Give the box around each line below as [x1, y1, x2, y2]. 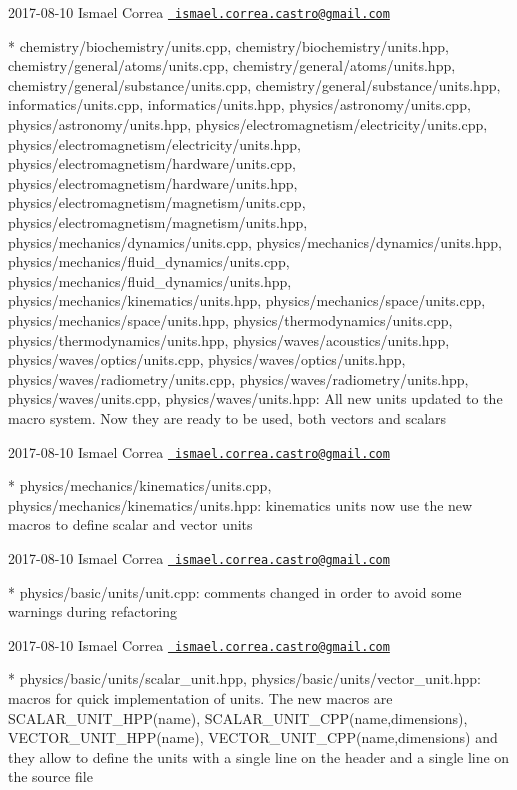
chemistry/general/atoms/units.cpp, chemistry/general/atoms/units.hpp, [8, 55, 456, 76]
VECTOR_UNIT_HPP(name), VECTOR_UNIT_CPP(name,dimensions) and [8, 727, 498, 748]
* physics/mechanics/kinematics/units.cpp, [8, 475, 272, 496]
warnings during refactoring [8, 601, 178, 622]
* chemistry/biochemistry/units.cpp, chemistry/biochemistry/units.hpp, [8, 35, 449, 56]
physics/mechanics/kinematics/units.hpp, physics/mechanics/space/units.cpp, [8, 290, 486, 311]
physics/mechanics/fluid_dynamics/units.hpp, [8, 270, 292, 291]
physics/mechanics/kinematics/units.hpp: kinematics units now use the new [8, 494, 473, 515]
